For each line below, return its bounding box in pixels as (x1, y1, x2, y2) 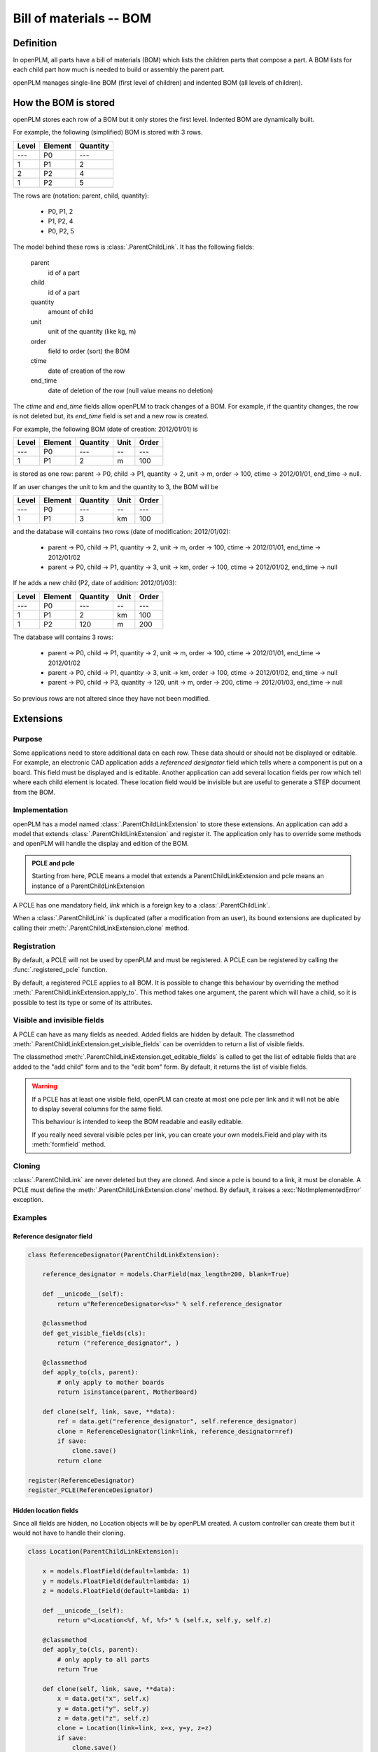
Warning (31, 1082, 57, 1090)
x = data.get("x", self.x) (57, 1695, 150, 1703)
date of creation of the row (48, 367, 125, 375)
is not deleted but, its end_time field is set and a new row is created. (13, 412, 209, 420)
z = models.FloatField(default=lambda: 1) (42, 1587, 190, 1594)
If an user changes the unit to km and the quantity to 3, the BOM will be (13, 482, 218, 491)
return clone (57, 1456, 102, 1465)
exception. (13, 1196, 43, 1204)
